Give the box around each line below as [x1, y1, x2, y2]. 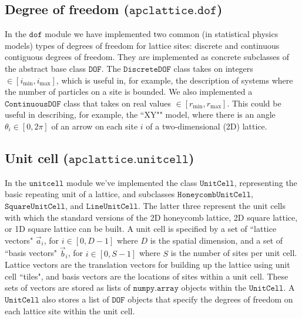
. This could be [227, 97, 281, 109]
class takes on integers [173, 62, 253, 74]
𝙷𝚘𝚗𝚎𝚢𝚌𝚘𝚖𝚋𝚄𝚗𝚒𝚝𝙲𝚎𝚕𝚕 [177, 191, 251, 200]
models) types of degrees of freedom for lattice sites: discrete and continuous [5, 39, 280, 51]
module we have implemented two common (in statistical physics [45, 28, 278, 40]
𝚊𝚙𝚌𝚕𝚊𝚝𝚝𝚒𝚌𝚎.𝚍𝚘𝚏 [129, 4, 217, 17]
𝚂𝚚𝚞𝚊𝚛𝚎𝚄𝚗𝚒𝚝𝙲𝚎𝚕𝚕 [5, 202, 65, 211]
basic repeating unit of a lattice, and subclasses [5, 188, 175, 200]
